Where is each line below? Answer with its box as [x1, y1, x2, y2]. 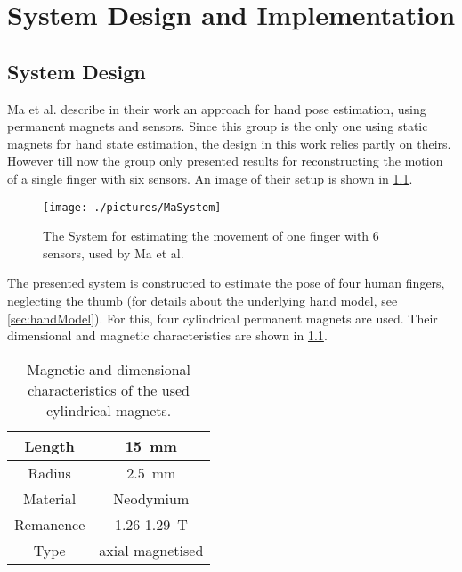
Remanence [14, 513, 85, 535]
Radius [28, 462, 71, 483]
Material [23, 487, 77, 509]
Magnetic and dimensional [27, 358, 190, 380]
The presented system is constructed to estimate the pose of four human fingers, [7, 274, 445, 292]
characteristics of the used [28, 379, 190, 400]
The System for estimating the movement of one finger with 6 [43, 226, 379, 245]
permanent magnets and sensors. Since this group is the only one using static [7, 117, 428, 135]
